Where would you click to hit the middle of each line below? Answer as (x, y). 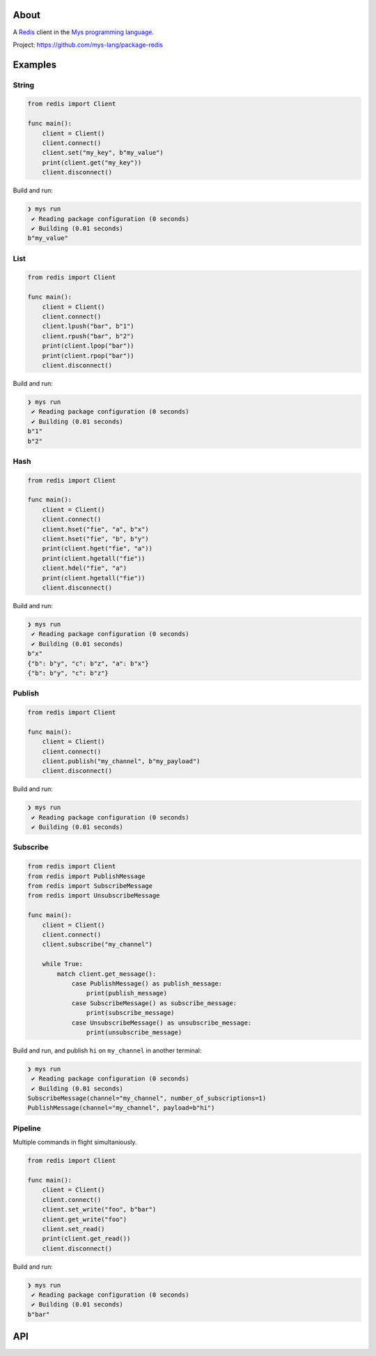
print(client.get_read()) (86, 1239)
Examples (35, 65)
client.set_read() (73, 1229)
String (24, 85)
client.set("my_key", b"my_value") (103, 153)
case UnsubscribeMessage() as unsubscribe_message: (162, 1023)
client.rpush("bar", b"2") (88, 336)
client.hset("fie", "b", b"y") (95, 539)
